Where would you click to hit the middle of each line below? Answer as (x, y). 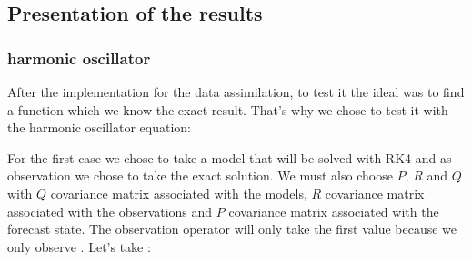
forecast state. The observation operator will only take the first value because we (232, 229)
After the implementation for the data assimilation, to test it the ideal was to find (236, 92)
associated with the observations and (110, 211)
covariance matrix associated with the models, (179, 193)
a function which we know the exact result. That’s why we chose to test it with (228, 109)
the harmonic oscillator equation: (100, 127)
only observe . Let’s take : (79, 246)
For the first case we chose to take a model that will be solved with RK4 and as (230, 157)
